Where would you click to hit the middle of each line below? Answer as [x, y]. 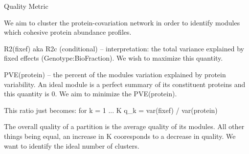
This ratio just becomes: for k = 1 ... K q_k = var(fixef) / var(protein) [111, 110]
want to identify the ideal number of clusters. [72, 145]
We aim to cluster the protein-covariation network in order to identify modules [122, 22]
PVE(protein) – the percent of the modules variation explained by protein [115, 74]
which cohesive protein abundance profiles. [68, 32]
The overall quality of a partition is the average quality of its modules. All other [124, 126]
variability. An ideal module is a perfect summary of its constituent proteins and [125, 84]
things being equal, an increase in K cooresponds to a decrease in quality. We [120, 136]
